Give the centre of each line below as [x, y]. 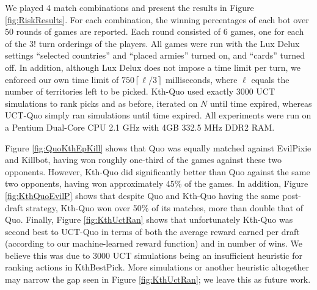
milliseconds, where [201, 79]
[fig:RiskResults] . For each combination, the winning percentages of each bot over [157, 19]
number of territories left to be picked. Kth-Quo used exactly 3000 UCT [140, 91]
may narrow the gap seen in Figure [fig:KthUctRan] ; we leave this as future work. [158, 279]
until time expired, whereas [261, 103]
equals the [270, 79]
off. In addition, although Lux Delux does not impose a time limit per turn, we [153, 67]
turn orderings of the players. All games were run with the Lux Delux [169, 43]
